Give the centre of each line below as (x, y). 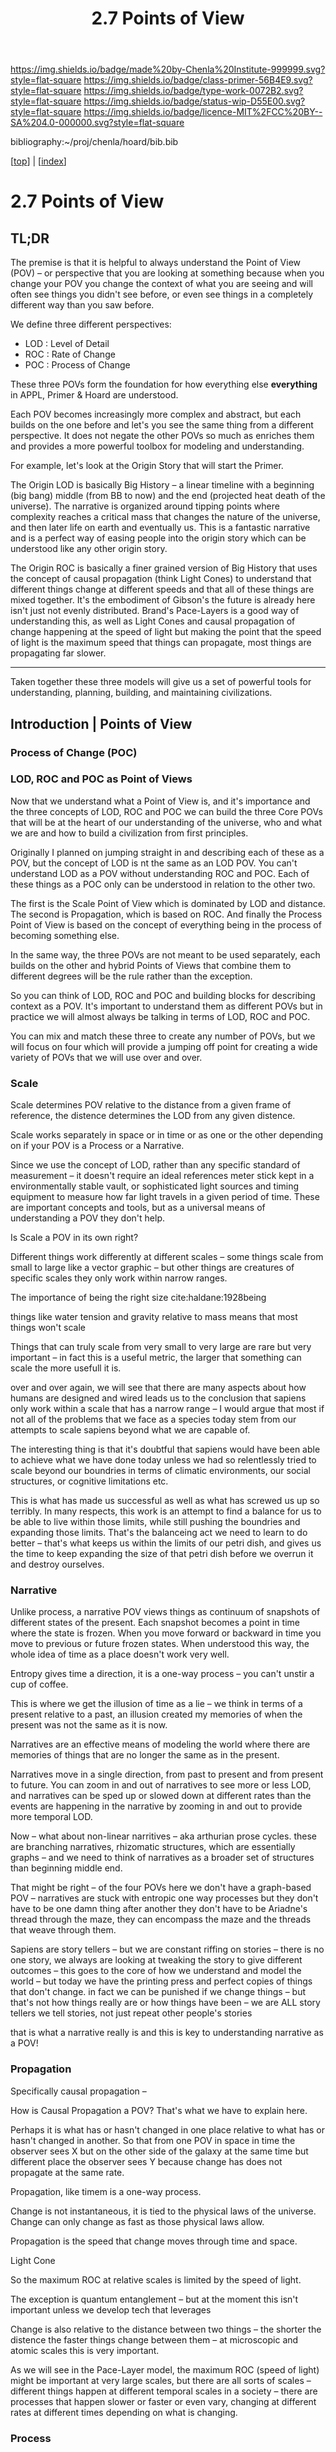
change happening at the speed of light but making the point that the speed (166, 632)
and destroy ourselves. (57, 1564)
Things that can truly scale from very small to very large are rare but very (161, 1347)
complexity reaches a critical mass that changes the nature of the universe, (165, 517)
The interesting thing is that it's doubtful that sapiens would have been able (165, 1449)
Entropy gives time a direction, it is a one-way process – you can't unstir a (162, 1674)
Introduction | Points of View (101, 723)
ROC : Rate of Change (70, 354)
